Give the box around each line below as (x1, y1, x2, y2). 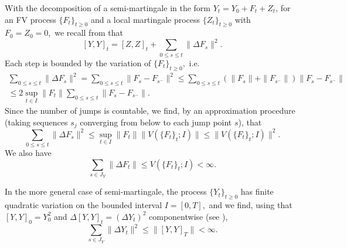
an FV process (5, 13, 56, 25)
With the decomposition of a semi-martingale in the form (5, 2, 211, 13)
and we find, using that (209, 199, 292, 211)
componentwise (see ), (149, 210, 228, 222)
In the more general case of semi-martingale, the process (5, 185, 207, 198)
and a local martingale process (90, 13, 200, 25)
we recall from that (55, 26, 123, 39)
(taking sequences (5, 115, 68, 128)
